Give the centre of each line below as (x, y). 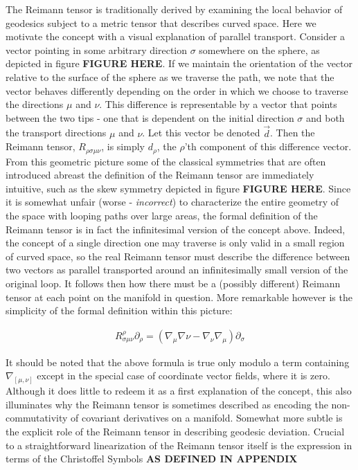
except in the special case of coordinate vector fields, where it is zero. (184, 376)
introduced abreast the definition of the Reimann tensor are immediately (160, 175)
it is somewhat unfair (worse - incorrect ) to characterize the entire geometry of (172, 202)
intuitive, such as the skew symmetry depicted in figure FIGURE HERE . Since (178, 188)
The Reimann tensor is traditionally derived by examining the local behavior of (174, 9)
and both (325, 117)
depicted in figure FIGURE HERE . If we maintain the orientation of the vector (179, 63)
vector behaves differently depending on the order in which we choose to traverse (177, 90)
